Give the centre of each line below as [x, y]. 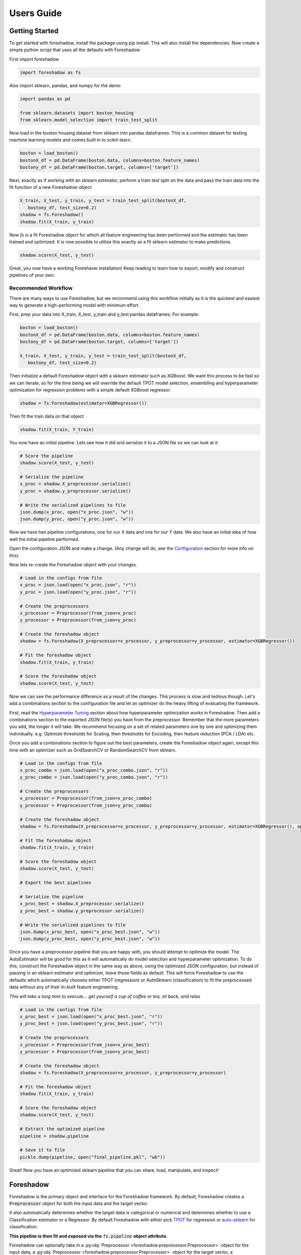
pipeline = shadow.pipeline [54, 1136]
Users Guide [36, 13]
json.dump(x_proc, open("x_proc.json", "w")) [77, 512]
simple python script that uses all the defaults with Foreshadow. [75, 50]
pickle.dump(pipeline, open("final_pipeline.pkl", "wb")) [93, 1157]
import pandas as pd [45, 99]
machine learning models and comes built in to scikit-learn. [70, 140]
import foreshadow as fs [50, 72]
